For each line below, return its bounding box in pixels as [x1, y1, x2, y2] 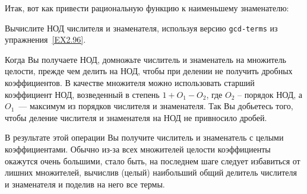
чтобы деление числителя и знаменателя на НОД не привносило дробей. [5, 111, 267, 123]
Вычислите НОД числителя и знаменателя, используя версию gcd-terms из [5, 21, 278, 34]
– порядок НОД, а [238, 88, 303, 100]
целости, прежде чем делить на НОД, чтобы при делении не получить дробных [5, 65, 293, 77]
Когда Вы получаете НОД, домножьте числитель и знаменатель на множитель [5, 53, 286, 65]
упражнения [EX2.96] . [5, 33, 86, 46]
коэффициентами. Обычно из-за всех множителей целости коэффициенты [5, 143, 271, 155]
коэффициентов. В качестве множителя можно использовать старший [5, 77, 255, 89]
